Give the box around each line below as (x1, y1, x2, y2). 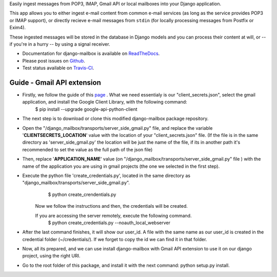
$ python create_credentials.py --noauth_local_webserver (48, 220, 170, 226)
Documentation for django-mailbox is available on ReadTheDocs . (22, 50, 160, 56)
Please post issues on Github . (22, 57, 85, 64)
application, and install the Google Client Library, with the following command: (22, 99, 187, 105)
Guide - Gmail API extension (9, 78, 101, 87)
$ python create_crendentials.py (48, 191, 116, 197)
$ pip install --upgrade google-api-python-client (35, 106, 138, 112)
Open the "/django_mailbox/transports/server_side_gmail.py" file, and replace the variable (22, 125, 213, 131)
